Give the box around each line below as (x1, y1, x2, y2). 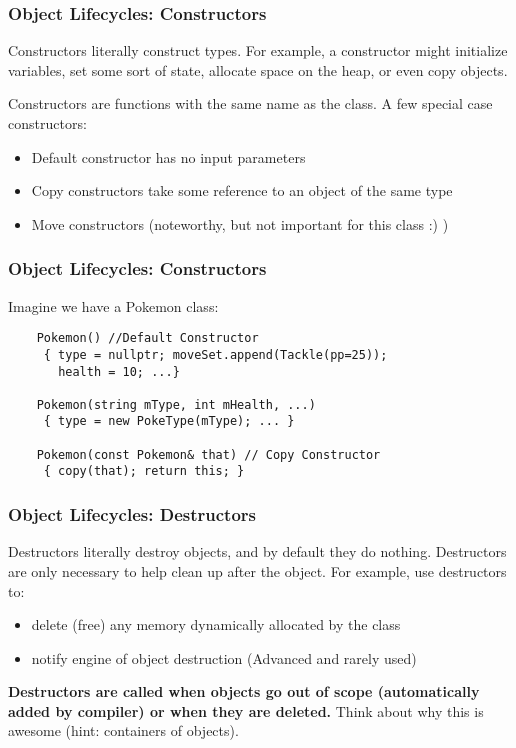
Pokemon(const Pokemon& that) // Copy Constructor (36, 447, 381, 462)
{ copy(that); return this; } (43, 464, 245, 479)
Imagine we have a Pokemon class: (8, 295, 219, 316)
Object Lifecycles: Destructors (8, 502, 256, 527)
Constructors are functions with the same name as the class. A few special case (8, 93, 493, 114)
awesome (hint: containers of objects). (8, 720, 239, 741)
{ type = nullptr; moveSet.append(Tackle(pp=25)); (43, 347, 388, 362)
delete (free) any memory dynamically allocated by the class (31, 614, 401, 635)
